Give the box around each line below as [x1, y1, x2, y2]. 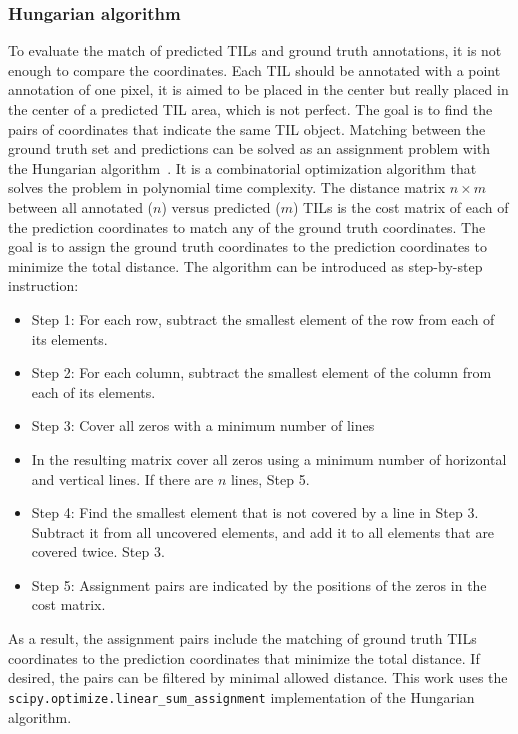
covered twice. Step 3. [31, 541, 165, 562]
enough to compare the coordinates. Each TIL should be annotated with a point [8, 59, 501, 80]
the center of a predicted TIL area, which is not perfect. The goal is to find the [8, 99, 493, 119]
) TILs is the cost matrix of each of [293, 196, 509, 217]
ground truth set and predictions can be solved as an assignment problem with [8, 138, 491, 159]
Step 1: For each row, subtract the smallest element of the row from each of [31, 308, 495, 329]
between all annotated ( [8, 196, 154, 217]
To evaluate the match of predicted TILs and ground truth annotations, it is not [8, 40, 502, 61]
